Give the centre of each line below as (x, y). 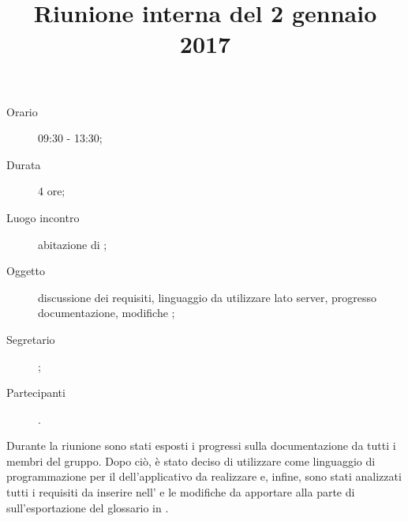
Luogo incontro (43, 217)
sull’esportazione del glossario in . (88, 507)
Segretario (31, 339)
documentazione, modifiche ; (107, 313)
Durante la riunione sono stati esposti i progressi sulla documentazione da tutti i (201, 445)
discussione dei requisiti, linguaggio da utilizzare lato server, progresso (207, 297)
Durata (24, 164)
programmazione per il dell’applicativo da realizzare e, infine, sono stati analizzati (204, 476)
